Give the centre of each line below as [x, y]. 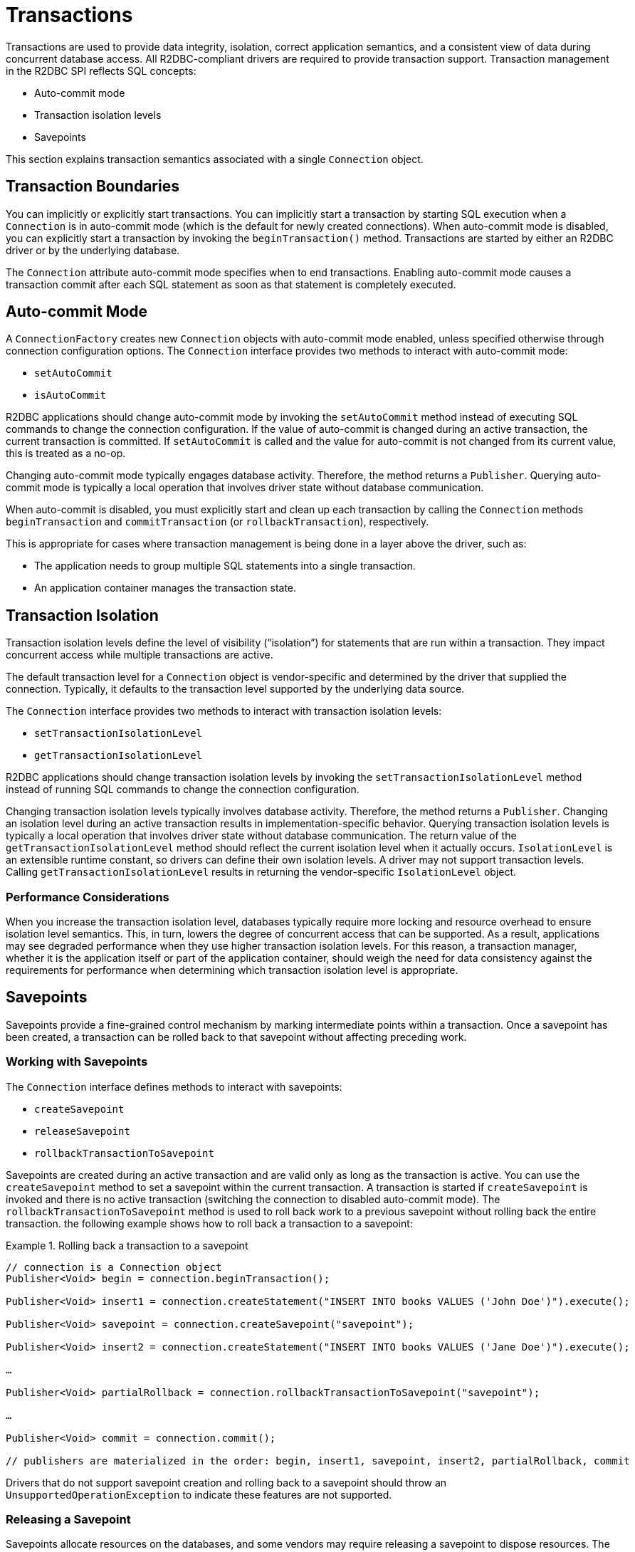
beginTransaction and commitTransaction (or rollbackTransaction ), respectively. [217, 522]
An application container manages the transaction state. [166, 588]
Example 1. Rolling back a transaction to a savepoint [127, 1245]
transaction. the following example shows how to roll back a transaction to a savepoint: [209, 1223]
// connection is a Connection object [114, 1267]
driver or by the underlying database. [93, 250]
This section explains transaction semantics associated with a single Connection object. [215, 159]
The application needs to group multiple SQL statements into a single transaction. [225, 566]
